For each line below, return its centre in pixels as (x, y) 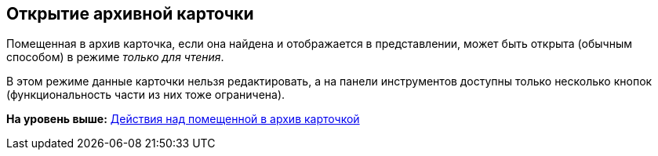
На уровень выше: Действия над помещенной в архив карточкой (183, 119)
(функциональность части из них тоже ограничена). (146, 95)
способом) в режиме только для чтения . (115, 57)
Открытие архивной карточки (130, 14)
